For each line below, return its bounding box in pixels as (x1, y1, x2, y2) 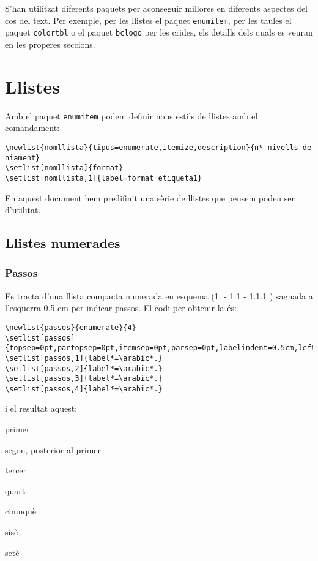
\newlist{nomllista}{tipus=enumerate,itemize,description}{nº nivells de (5, 143, 312, 152)
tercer (5, 464, 27, 476)
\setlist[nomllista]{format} (5, 164, 124, 173)
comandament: (5, 121, 60, 134)
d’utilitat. (5, 203, 41, 216)
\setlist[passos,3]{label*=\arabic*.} (5, 374, 163, 383)
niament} (5, 153, 40, 162)
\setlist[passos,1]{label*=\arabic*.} (5, 353, 163, 363)
